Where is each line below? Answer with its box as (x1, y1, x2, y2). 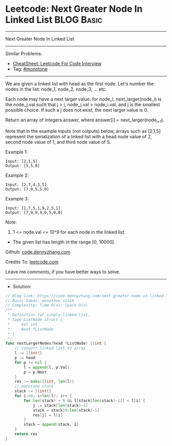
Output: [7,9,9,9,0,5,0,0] (5, 210, 63, 215)
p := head (14, 355, 36, 360)
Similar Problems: (5, 50, 42, 56)
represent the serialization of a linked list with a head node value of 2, (5, 133, 152, 139)
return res (14, 432, 38, 437)
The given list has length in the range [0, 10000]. (12, 239, 115, 245)
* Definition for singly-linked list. (7, 312, 91, 318)
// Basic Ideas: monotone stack (5, 298, 74, 303)
